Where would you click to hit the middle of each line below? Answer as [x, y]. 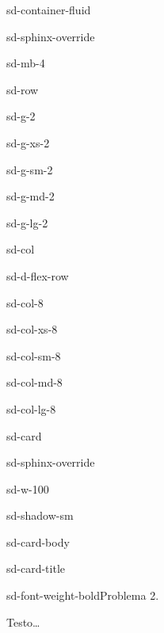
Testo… [23, 622]
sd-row [23, 89]
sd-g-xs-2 [28, 142]
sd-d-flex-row [38, 275]
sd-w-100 [28, 488]
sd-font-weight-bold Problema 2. [83, 595]
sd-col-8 [25, 302]
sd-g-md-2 [31, 196]
